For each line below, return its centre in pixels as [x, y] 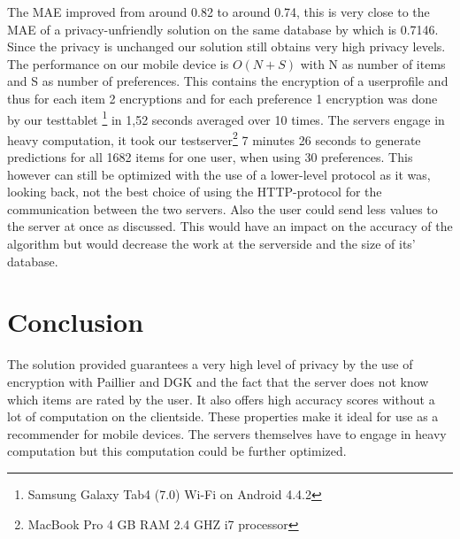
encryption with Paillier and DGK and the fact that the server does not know [218, 381]
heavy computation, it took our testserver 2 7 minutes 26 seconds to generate [214, 138]
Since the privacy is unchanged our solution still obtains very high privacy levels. [226, 46]
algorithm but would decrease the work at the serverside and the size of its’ [211, 244]
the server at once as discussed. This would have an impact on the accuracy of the [230, 226]
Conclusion [76, 322]
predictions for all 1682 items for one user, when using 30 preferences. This [210, 157]
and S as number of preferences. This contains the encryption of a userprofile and [228, 81]
